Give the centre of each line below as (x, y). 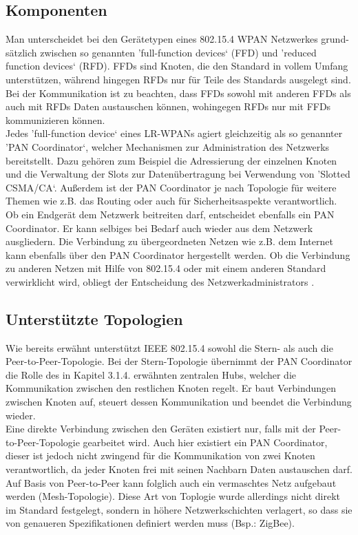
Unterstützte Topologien (94, 318)
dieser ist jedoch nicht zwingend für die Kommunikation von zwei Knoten (160, 455)
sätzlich (21, 52)
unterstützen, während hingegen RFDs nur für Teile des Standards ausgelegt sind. (178, 79)
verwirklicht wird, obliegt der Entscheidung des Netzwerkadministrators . (160, 281)
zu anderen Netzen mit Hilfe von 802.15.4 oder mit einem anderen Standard (166, 268)
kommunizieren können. (55, 119)
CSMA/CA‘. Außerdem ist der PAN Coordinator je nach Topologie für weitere (171, 187)
